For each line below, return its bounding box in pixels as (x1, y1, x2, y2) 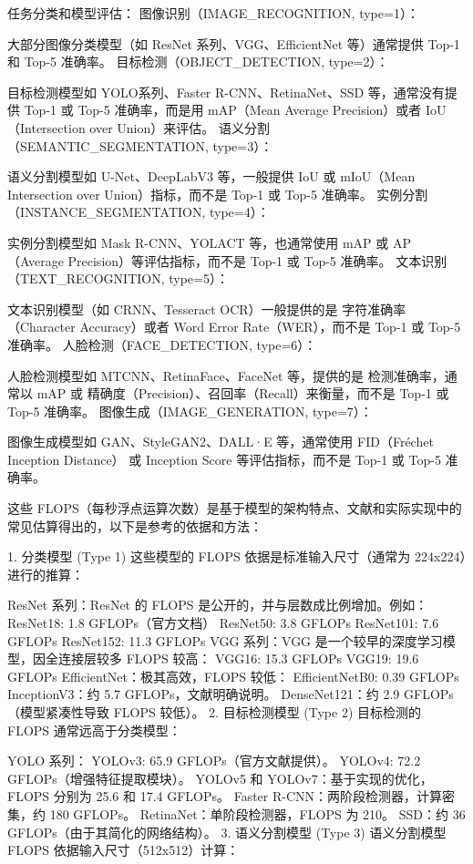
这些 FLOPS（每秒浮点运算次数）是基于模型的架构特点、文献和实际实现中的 (7, 499, 462, 518)
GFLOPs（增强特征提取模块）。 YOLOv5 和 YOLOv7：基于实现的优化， (7, 768, 433, 787)
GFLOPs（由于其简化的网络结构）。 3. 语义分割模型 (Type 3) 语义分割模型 (7, 822, 447, 841)
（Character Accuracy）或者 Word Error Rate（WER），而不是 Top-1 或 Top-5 (7, 317, 461, 336)
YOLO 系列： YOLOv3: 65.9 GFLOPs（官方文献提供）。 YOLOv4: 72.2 (7, 751, 421, 770)
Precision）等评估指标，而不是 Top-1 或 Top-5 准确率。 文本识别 (67, 251, 447, 270)
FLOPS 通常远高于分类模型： (7, 720, 181, 739)
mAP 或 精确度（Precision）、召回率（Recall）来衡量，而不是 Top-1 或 (36, 384, 449, 403)
